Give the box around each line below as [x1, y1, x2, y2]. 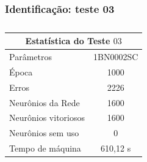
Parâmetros [9, 50, 52, 63]
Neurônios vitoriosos [9, 111, 85, 124]
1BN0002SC [93, 50, 138, 63]
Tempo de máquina [9, 142, 81, 155]
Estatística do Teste [25, 34, 110, 47]
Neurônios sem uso [9, 126, 79, 139]
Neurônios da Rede [9, 96, 80, 109]
